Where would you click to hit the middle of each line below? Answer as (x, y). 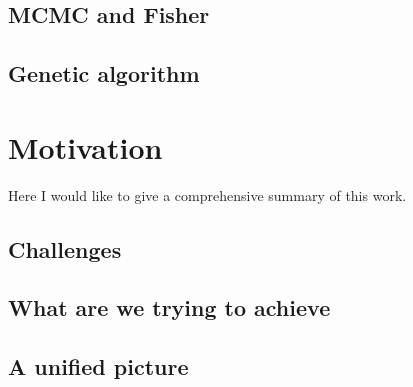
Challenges (65, 248)
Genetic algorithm (104, 73)
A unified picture (98, 366)
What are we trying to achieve (169, 307)
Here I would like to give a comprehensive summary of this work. (207, 194)
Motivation (85, 146)
